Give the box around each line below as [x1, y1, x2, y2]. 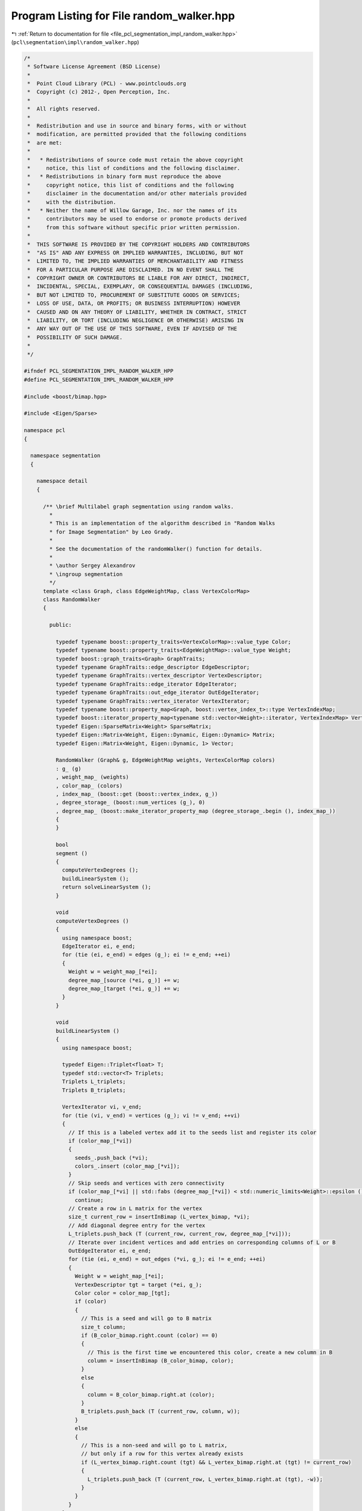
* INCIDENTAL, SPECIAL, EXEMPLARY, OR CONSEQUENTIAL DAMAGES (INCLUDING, [27, 283, 253, 290]
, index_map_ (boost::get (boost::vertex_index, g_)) [55, 791, 218, 797]
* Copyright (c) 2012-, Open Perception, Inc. [27, 88, 171, 95]
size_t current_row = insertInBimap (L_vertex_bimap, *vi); [68, 1214, 250, 1220]
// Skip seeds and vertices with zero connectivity [68, 1179, 224, 1186]
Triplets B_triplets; [62, 1087, 126, 1093]
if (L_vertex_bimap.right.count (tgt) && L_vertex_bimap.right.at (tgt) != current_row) [81, 1458, 352, 1466]
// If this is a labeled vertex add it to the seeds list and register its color [68, 1129, 317, 1136]
